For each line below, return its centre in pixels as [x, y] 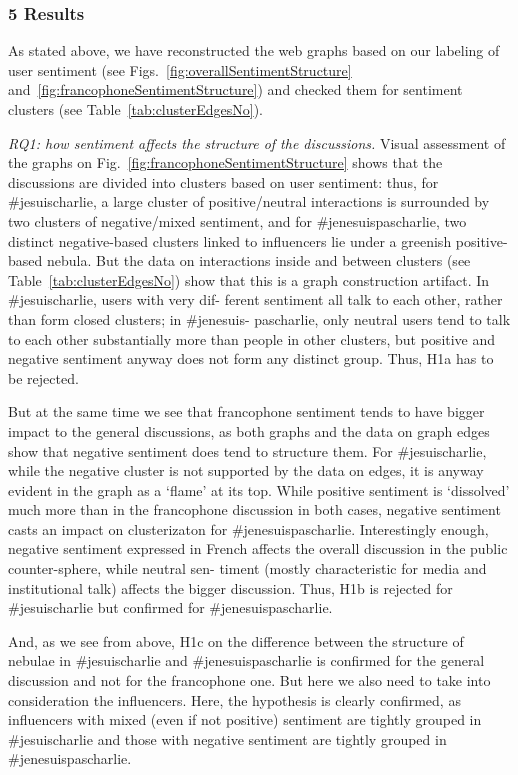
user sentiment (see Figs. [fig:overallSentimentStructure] [180, 69]
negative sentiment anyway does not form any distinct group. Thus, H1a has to [251, 358]
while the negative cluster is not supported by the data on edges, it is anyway [246, 470]
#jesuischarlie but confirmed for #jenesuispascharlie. [170, 607]
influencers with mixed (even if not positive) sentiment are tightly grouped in [245, 719]
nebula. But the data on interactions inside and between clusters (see [258, 260]
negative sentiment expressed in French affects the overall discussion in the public [258, 548]
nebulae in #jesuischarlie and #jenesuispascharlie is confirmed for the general [246, 660]
